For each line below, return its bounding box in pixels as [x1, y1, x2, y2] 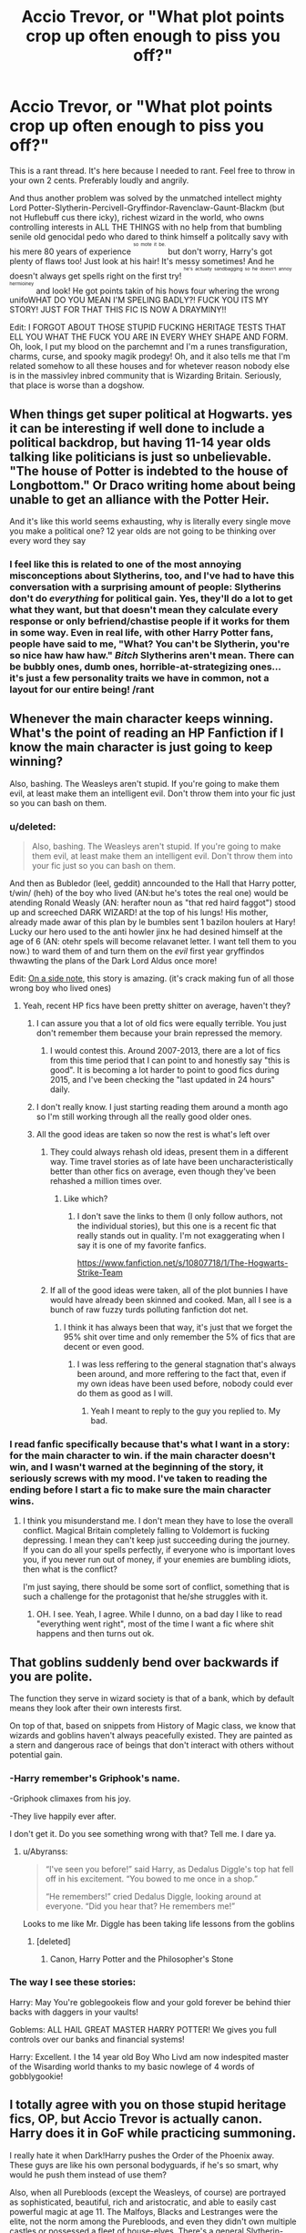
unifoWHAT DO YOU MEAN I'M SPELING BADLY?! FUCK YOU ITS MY [9, 294, 269, 306]
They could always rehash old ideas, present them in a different [49, 1147, 289, 1157]
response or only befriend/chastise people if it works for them [9, 615, 290, 627]
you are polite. [9, 1668, 93, 1684]
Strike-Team [76, 1268, 123, 1279]
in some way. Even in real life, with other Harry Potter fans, [9, 627, 274, 639]
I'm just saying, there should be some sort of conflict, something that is [22, 1582, 290, 1593]
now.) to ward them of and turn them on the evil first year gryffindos [9, 945, 265, 957]
